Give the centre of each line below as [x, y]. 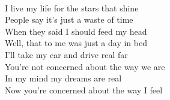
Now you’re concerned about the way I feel [84, 90]
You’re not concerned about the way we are [85, 66]
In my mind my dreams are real [63, 78]
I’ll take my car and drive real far [66, 54]
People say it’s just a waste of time [69, 19]
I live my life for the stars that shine [72, 7]
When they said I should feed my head [76, 31]
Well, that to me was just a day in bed [76, 43]
